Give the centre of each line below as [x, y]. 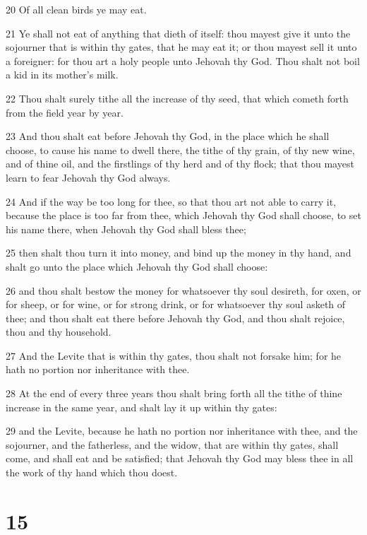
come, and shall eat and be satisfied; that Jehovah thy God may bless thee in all [180, 458]
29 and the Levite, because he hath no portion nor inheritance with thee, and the [182, 431]
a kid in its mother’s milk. [62, 75]
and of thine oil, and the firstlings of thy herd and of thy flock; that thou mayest [180, 164]
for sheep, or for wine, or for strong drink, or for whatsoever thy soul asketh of [176, 304]
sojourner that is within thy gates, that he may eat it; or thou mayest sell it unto [181, 47]
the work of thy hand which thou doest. [92, 472]
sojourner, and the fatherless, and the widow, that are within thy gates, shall [172, 444]
